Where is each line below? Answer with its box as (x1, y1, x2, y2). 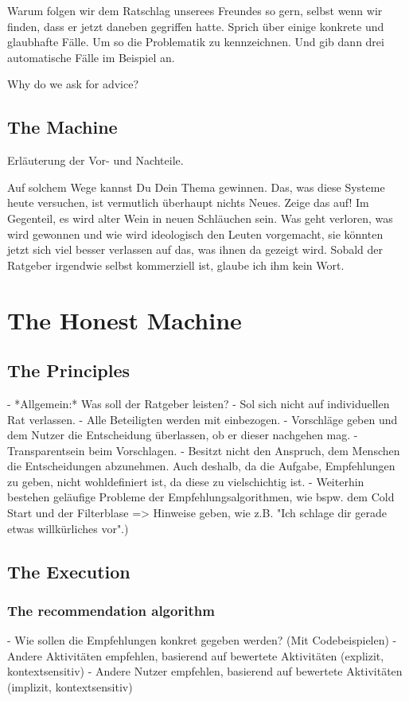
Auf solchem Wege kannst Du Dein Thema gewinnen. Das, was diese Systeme (7, 178, 385, 195)
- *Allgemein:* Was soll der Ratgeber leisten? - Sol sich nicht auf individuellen (7, 395, 390, 411)
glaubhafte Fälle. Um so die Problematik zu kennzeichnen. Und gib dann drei (7, 33, 384, 50)
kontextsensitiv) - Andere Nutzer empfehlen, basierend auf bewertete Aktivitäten (7, 663, 403, 680)
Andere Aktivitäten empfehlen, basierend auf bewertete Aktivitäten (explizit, (7, 647, 384, 664)
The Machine (7, 115, 118, 139)
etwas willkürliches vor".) (7, 520, 129, 536)
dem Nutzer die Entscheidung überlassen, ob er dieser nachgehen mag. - (7, 426, 358, 443)
